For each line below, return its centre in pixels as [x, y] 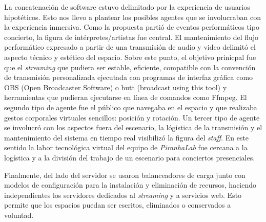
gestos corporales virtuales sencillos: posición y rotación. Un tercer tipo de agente [132, 117]
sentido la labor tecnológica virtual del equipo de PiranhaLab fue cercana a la [126, 147]
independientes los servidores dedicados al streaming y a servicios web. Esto [123, 195]
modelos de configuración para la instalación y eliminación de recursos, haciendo [130, 185]
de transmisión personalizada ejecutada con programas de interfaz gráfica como [129, 77]
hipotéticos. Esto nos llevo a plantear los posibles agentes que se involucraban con [132, 17]
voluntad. [19, 215]
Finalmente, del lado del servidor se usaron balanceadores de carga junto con [125, 175]
